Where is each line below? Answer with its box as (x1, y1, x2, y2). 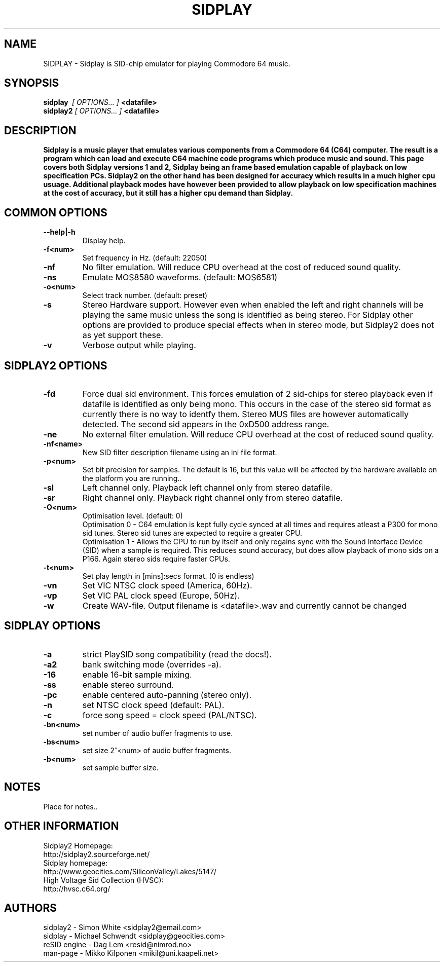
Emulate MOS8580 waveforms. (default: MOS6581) (82, 272, 278, 283)
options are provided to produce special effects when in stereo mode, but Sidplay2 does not (82, 320, 434, 330)
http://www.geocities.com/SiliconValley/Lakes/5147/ (43, 867, 217, 876)
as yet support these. (82, 330, 163, 341)
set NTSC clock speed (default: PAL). (82, 699, 225, 710)
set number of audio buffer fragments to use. (82, 728, 233, 737)
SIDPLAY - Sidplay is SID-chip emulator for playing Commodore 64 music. (43, 59, 290, 68)
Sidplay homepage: (43, 858, 108, 867)
